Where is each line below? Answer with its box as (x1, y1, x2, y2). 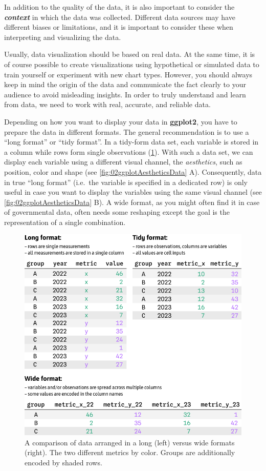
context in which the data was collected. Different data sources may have (4, 11, 235, 22)
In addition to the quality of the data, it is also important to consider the (4, 2, 235, 12)
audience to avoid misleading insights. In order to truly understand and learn (4, 89, 246, 99)
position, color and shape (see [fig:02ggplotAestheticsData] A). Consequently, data (4, 166, 262, 177)
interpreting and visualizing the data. (4, 31, 121, 42)
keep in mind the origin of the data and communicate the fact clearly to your (4, 79, 247, 90)
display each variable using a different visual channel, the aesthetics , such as (4, 156, 242, 167)
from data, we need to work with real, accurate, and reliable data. (4, 99, 211, 110)
